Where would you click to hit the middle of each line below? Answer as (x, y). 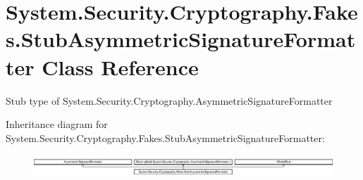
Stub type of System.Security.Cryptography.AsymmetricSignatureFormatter (169, 100)
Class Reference (120, 66)
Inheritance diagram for (57, 124)
